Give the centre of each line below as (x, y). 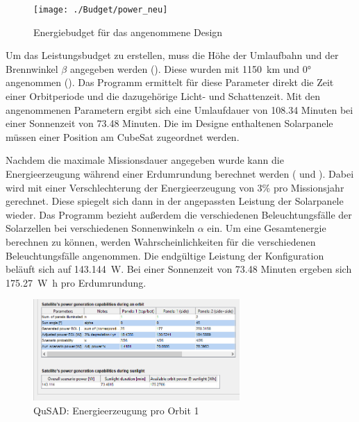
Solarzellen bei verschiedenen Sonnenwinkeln (100, 228)
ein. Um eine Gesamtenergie (267, 228)
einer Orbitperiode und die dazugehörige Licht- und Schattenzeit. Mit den (163, 96)
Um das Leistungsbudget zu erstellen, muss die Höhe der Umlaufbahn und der (172, 55)
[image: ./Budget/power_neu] (101, 10)
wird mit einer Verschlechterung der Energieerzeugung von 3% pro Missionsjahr (175, 187)
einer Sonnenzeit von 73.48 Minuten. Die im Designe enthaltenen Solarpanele (169, 123)
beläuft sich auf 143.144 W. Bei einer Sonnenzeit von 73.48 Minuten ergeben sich (179, 269)
